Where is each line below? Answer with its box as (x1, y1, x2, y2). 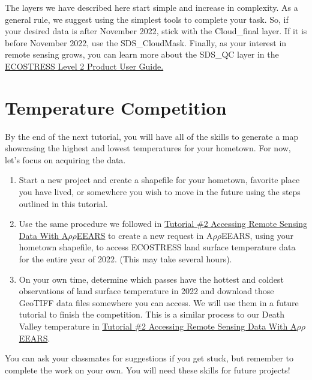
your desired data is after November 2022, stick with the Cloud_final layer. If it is (5, 25, 307, 37)
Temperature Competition (5, 95, 227, 119)
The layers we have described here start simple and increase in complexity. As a (5, 1, 298, 13)
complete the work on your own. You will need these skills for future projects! (5, 363, 290, 376)
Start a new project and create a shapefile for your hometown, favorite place (19, 173, 300, 186)
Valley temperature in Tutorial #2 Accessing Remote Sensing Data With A (19, 320, 297, 332)
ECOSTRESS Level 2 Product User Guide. (5, 59, 164, 72)
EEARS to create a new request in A (76, 229, 213, 241)
